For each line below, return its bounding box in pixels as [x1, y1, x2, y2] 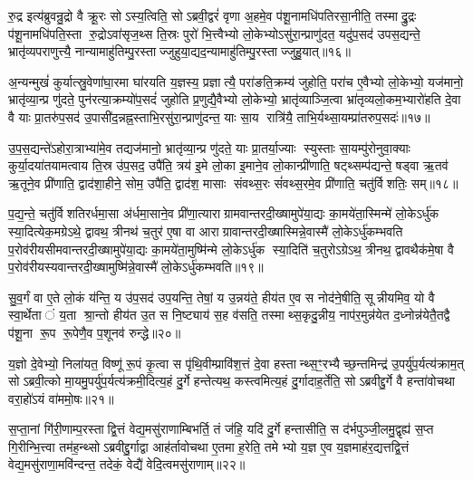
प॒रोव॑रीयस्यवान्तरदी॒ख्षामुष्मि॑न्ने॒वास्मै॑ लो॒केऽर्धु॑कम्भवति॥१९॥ [8, 257, 264, 276]
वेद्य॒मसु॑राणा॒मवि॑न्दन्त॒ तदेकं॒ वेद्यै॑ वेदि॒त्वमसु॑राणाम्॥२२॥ [8, 455, 246, 474]
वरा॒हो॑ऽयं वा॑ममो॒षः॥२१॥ [8, 389, 114, 408]
